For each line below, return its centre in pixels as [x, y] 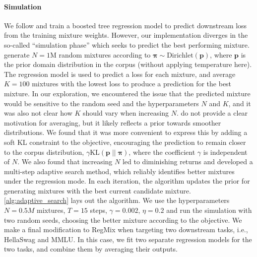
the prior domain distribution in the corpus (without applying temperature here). [128, 64]
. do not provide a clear [212, 113]
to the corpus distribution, [44, 152]
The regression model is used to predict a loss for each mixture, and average [120, 74]
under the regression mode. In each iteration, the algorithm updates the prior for [127, 181]
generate [17, 54]
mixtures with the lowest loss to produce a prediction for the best [132, 84]
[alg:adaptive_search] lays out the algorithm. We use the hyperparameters [117, 200]
